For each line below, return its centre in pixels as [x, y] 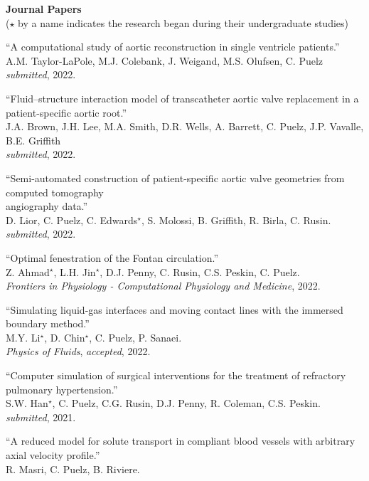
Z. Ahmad [28, 271]
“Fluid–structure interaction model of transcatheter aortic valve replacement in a [182, 98]
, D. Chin [65, 337]
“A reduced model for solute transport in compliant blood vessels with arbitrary [181, 441]
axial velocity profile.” [53, 455]
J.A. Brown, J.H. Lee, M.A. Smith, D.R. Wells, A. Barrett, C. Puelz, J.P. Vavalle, [185, 126]
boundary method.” [48, 323]
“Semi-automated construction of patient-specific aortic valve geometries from [175, 178]
